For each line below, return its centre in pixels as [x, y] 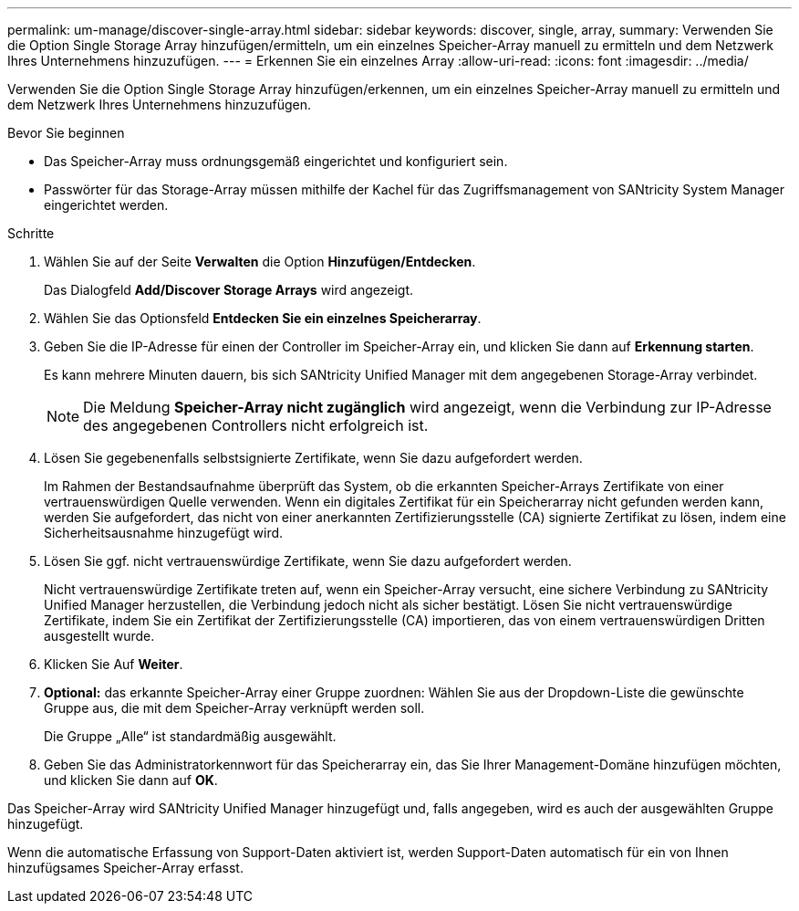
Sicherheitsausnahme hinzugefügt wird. [164, 533]
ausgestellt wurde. [99, 636]
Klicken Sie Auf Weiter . [114, 664]
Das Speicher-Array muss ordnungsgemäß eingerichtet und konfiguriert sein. [276, 161]
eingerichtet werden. [106, 205]
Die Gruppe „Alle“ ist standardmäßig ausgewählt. [190, 736]
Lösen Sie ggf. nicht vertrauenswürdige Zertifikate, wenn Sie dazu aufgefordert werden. [308, 561]
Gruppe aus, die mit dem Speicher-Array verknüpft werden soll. [234, 708]
